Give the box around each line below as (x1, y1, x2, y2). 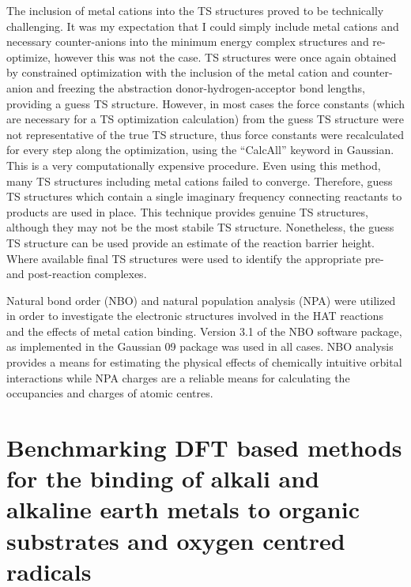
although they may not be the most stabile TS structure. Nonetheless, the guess (6, 219, 394, 235)
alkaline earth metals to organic (6, 493, 360, 525)
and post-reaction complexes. (6, 265, 147, 282)
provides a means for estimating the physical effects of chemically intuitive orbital (6, 354, 402, 371)
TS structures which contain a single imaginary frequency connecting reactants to (6, 188, 402, 205)
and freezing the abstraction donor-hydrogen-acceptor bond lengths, (36, 79, 365, 96)
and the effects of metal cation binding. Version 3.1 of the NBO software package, (6, 322, 402, 339)
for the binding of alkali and (6, 462, 319, 495)
